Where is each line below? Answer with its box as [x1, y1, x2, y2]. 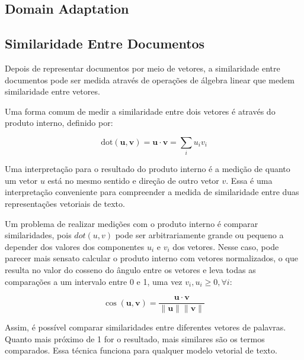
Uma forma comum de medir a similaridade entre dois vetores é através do [5, 105, 276, 117]
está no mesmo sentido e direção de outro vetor [47, 174, 219, 186]
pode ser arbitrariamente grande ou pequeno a [115, 229, 284, 241]
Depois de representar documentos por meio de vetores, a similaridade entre [5, 61, 280, 74]
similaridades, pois [5, 229, 72, 241]
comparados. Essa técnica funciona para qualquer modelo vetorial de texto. [5, 344, 277, 356]
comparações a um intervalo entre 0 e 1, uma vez [5, 275, 183, 287]
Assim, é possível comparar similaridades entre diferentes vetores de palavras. [5, 321, 286, 333]
